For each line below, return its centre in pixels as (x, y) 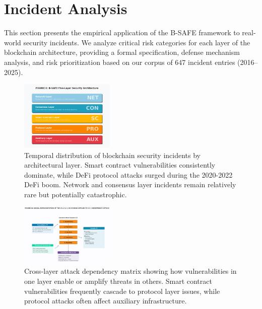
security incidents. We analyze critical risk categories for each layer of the (137, 42)
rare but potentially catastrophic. (76, 194)
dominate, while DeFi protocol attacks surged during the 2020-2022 (128, 174)
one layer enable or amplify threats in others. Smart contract (118, 281)
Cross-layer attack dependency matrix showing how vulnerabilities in (130, 271)
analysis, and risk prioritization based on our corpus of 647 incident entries (120, 62)
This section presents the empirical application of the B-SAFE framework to (122, 32)
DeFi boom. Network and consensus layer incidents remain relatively (130, 184)
